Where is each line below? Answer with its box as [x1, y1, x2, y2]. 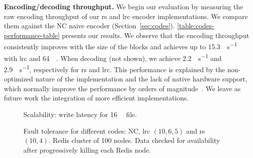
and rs [186, 125, 205, 136]
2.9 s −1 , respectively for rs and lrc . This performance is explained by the [4, 62, 225, 74]
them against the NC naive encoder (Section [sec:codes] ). [4, 20, 175, 31]
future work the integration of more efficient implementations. [4, 93, 189, 103]
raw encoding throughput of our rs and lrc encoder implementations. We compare [4, 11, 248, 21]
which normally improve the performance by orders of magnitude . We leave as [4, 83, 241, 93]
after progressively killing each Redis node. [23, 144, 151, 155]
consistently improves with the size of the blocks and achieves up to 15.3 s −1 [4, 40, 237, 52]
